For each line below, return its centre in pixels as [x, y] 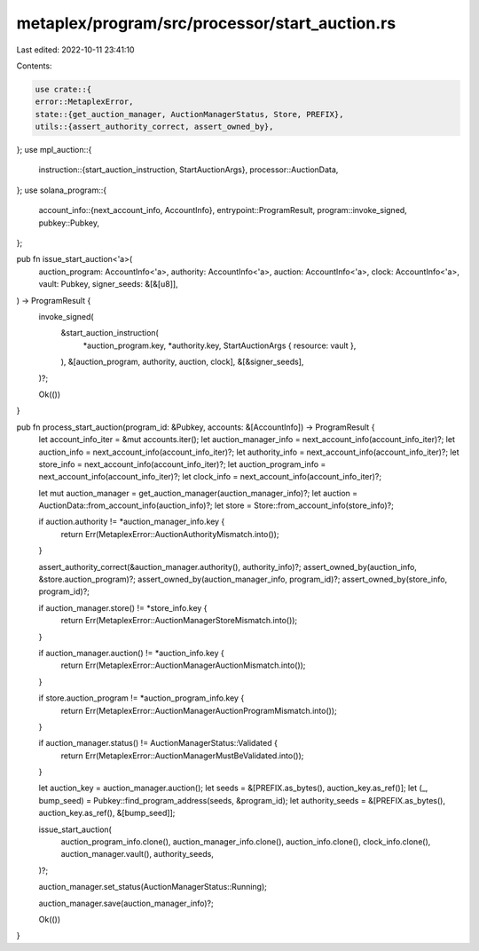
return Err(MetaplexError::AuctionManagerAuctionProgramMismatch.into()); [199, 710]
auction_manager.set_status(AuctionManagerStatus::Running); [153, 887]
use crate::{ [63, 89]
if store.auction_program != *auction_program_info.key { [141, 698]
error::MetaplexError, [84, 102]
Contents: [34, 66]
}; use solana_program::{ [61, 190]
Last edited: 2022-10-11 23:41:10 [75, 50]
